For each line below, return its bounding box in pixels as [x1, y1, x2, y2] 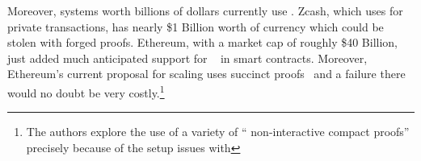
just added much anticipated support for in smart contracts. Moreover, [7, 49, 368, 66]
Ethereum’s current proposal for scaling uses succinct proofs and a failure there [7, 65, 406, 82]
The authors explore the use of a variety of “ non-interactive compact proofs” [26, 123, 410, 140]
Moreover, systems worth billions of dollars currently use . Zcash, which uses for [7, 2, 403, 19]
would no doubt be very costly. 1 [7, 81, 165, 101]
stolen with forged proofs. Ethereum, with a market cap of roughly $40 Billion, [7, 34, 398, 51]
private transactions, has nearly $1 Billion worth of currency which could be [7, 18, 384, 35]
